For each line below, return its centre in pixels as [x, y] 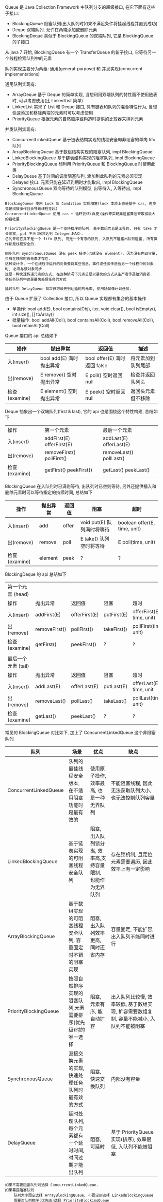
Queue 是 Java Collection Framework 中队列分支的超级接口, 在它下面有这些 [80, 7]
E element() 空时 [59, 391]
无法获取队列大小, [131, 790]
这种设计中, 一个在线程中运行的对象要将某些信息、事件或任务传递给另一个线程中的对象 [79, 264]
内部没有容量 [126, 1079]
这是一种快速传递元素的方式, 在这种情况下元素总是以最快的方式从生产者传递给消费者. [79, 274]
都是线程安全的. [22, 244]
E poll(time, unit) [137, 542]
